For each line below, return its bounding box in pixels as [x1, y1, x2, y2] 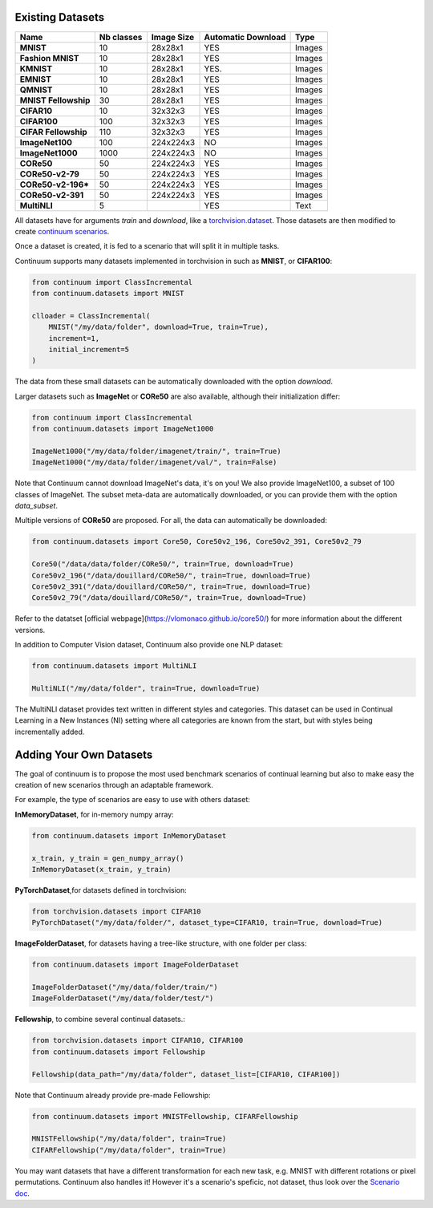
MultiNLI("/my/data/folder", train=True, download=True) [31, 683, 261, 693]
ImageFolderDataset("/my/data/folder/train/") [31, 983, 218, 992]
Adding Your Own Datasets [14, 748, 153, 761]
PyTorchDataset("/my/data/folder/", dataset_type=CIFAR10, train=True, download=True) [31, 918, 383, 927]
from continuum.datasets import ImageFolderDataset [31, 960, 240, 970]
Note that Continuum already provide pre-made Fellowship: [14, 1090, 212, 1100]
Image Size [151, 31, 195, 43]
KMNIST [19, 63, 52, 74]
